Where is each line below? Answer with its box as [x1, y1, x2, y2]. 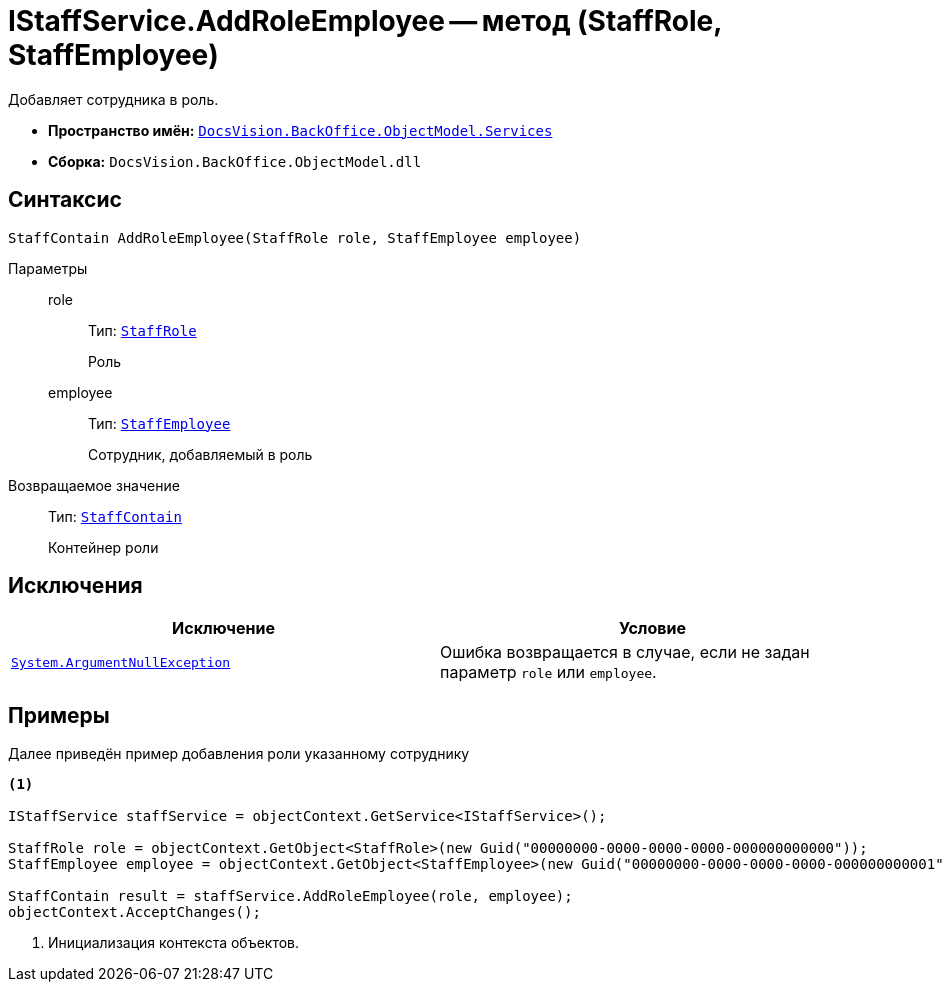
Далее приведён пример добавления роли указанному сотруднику [8, 745, 470, 763]
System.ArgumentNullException [11, 654, 231, 670]
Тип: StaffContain [48, 507, 182, 525]
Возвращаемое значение [8, 476, 180, 494]
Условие [619, 618, 686, 639]
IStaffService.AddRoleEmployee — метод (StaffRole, [8, 4, 722, 38]
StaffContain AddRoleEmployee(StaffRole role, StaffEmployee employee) [8, 229, 582, 246]
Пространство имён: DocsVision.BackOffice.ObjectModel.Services [48, 121, 553, 139]
